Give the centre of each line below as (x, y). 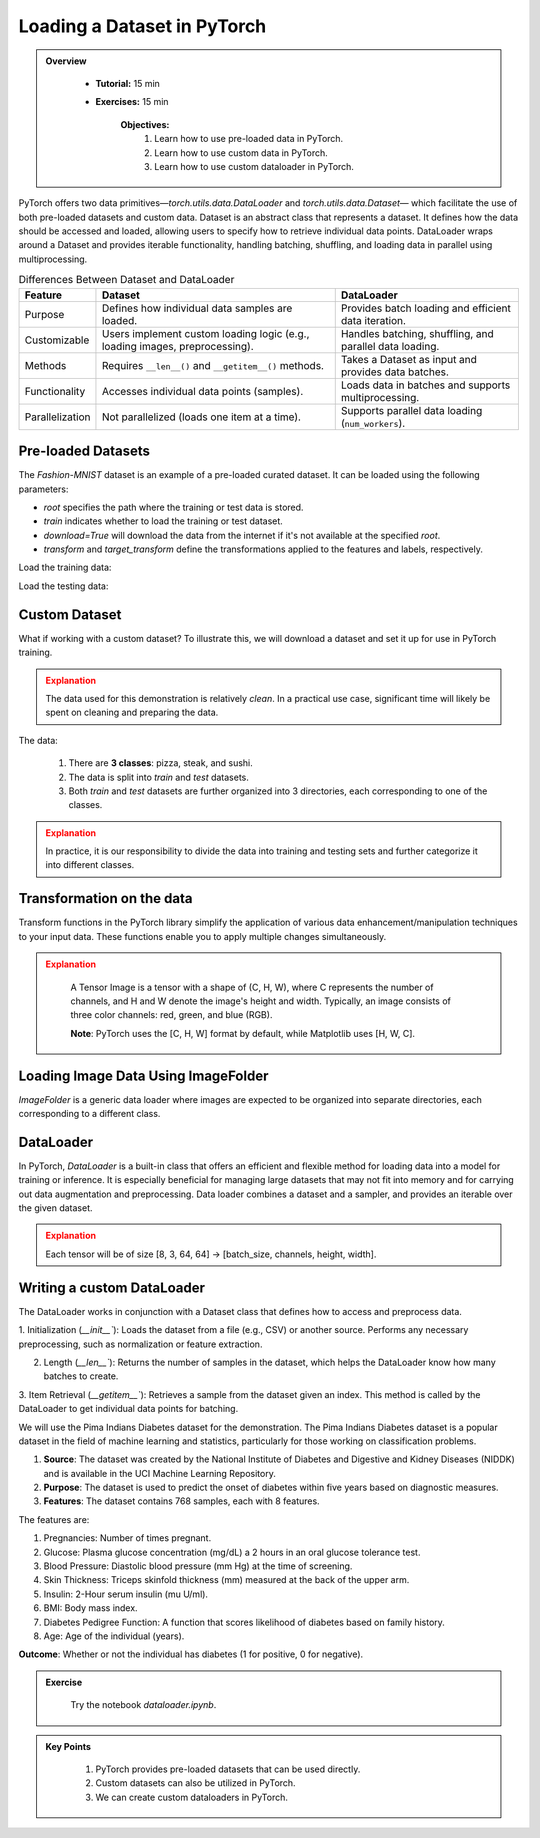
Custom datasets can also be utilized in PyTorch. (195, 1783)
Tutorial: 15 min (127, 83)
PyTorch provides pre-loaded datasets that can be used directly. (228, 1769)
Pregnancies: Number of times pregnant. (127, 1538)
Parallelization (57, 417)
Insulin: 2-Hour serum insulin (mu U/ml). (126, 1594)
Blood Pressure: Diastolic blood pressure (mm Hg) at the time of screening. (198, 1566)
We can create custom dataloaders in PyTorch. (192, 1797)
